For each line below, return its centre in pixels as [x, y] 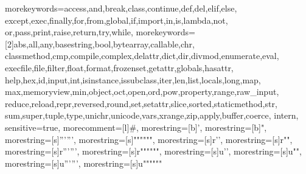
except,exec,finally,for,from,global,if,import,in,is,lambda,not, [116, 20]
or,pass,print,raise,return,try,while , [69, 32]
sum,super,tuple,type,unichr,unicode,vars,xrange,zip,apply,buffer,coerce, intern [151, 115]
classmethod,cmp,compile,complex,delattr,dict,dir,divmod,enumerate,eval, [142, 56]
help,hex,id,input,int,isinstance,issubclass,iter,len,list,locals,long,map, [133, 79]
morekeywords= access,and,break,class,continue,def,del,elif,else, [121, 8]
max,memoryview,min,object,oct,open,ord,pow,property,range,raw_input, [142, 92]
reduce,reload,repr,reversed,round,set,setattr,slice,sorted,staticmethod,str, [141, 103]
